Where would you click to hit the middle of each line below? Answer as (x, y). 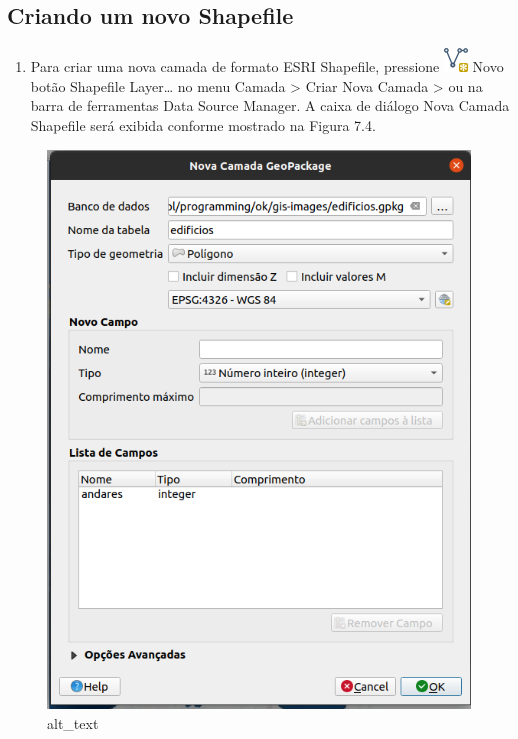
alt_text (73, 722)
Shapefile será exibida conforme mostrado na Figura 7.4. (203, 124)
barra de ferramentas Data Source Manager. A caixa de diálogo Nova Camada (270, 105)
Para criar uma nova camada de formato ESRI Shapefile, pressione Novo (267, 66)
